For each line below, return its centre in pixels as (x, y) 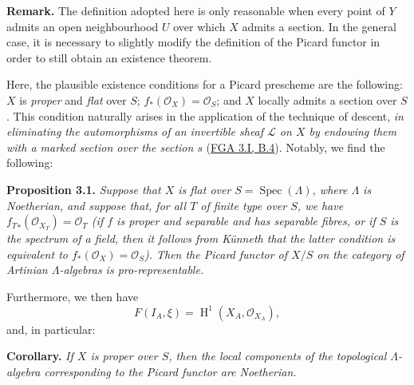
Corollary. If (40, 356)
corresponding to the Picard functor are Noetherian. (170, 371)
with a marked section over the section (100, 147)
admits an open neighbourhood (83, 26)
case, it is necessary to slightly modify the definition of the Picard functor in (193, 42)
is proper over (124, 356)
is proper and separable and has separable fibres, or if (246, 221)
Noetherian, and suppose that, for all (97, 205)
